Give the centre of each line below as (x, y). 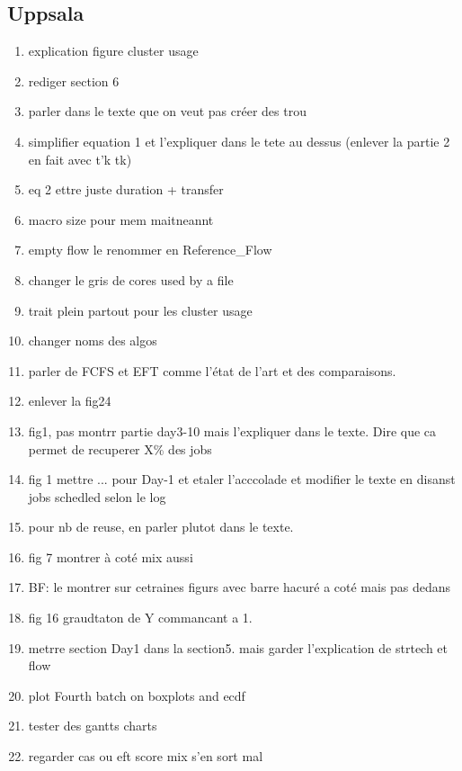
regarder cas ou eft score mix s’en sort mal (146, 756)
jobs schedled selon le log (97, 496)
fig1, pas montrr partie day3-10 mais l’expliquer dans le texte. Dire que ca (232, 430)
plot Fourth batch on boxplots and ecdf (137, 695)
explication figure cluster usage (113, 51)
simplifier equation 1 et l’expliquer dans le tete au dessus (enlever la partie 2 (239, 141)
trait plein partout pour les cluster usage (140, 310)
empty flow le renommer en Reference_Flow (150, 250)
